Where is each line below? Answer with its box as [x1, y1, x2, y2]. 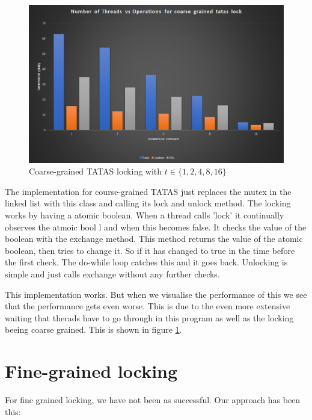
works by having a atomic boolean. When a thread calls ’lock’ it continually [5, 209, 284, 221]
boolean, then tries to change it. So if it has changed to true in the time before [5, 244, 295, 256]
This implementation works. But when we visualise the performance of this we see [5, 288, 307, 300]
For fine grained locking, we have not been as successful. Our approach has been [5, 394, 301, 406]
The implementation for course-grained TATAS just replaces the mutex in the [5, 185, 292, 197]
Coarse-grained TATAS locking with [29, 165, 162, 178]
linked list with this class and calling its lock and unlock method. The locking [5, 197, 291, 209]
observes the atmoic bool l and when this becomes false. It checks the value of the [5, 220, 307, 233]
